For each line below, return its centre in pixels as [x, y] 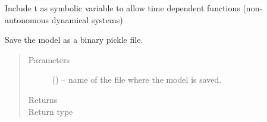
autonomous [27, 19]
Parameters [49, 59]
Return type [51, 111]
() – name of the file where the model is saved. [137, 79]
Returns [43, 99]
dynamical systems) [87, 19]
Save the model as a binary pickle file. [74, 40]
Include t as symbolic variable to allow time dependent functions [122, 8]
